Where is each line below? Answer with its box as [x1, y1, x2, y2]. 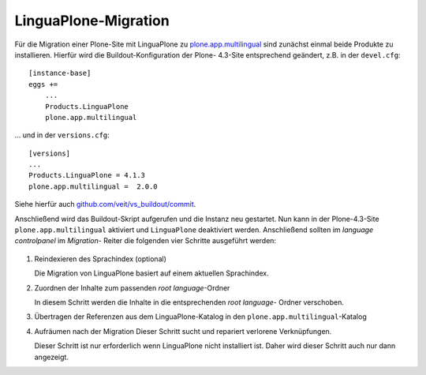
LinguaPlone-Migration [14, 12, 170, 29]
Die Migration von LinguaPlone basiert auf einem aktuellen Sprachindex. [34, 268, 269, 278]
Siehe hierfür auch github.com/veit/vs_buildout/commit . [14, 200, 196, 209]
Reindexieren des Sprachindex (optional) [34, 253, 167, 264]
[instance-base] [28, 69, 92, 78]
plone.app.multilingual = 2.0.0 [28, 182, 158, 191]
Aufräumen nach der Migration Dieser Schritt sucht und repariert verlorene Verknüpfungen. [34, 326, 332, 336]
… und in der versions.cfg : [14, 130, 110, 140]
